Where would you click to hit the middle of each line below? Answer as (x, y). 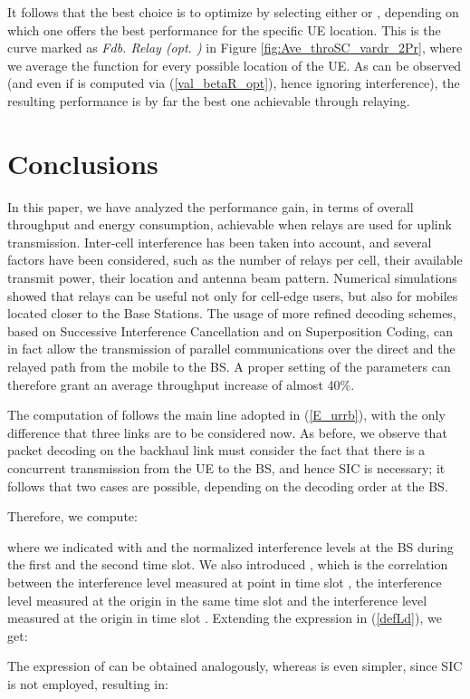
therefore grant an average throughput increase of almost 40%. (181, 384)
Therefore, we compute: (72, 516)
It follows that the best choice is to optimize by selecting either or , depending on (233, 12)
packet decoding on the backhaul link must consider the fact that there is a (216, 450)
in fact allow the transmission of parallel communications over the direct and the (231, 349)
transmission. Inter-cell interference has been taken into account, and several (220, 242)
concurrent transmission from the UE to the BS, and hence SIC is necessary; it (226, 468)
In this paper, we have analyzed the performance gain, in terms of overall (211, 206)
